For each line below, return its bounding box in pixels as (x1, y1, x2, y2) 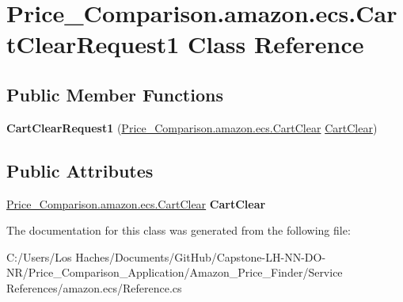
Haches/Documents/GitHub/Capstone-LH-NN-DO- (75, 248, 326, 265)
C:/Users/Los (6, 248, 72, 265)
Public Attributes (6, 158, 154, 182)
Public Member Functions (6, 82, 223, 106)
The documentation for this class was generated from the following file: (6, 222, 351, 239)
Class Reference (188, 28, 364, 60)
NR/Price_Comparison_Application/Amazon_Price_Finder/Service (6, 264, 343, 281)
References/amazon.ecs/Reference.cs (6, 279, 182, 296)
